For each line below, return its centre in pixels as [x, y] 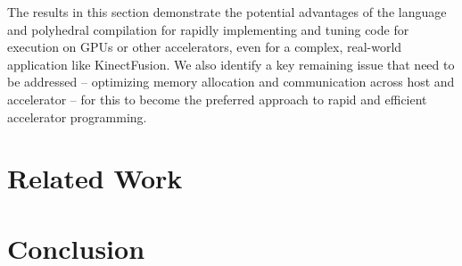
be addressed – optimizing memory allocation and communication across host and [231, 82]
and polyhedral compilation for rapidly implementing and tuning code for [208, 29]
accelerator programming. [77, 116]
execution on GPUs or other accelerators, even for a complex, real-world [205, 47]
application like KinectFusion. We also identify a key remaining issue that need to [231, 64]
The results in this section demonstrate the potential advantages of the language [227, 12]
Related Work [95, 178]
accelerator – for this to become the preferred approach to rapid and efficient [217, 99]
